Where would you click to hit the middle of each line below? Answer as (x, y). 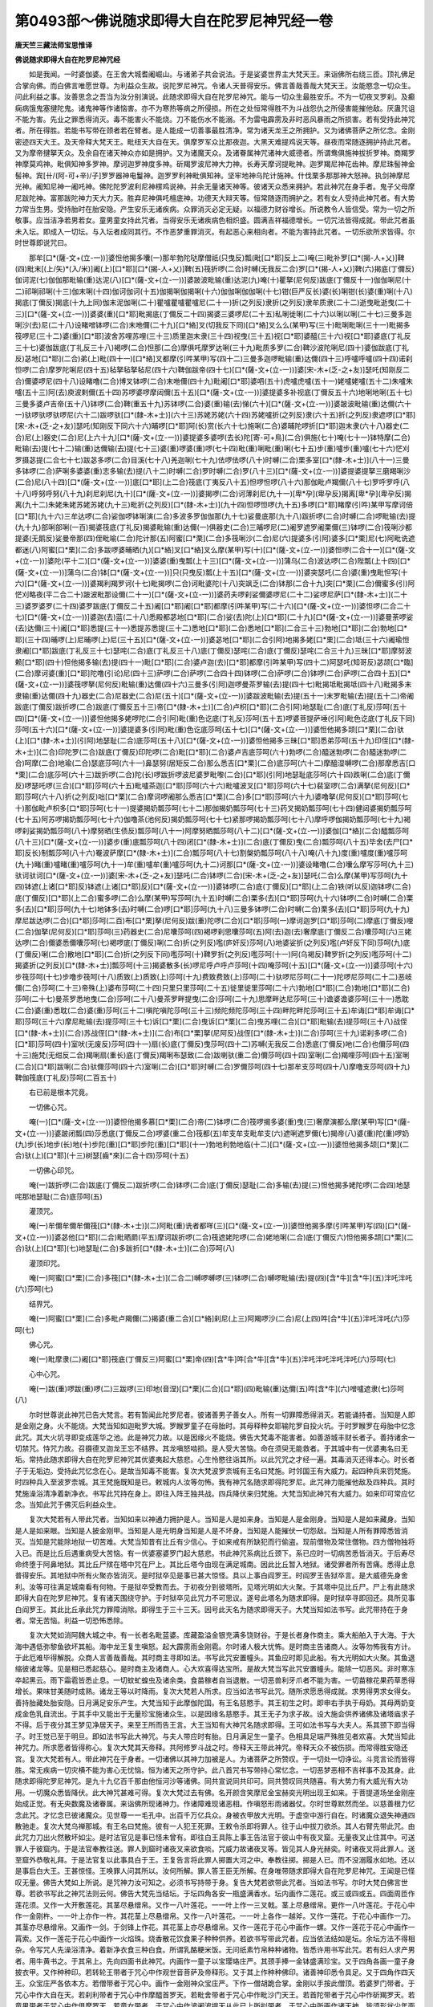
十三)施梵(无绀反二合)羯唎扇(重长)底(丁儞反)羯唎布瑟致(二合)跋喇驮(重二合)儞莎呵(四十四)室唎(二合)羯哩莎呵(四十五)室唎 (212, 1055)
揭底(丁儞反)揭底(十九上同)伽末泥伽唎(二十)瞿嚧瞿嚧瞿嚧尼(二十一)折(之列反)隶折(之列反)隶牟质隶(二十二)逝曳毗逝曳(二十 (213, 303)
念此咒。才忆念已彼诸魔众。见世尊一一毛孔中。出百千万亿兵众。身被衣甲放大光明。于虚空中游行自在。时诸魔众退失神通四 (215, 1815)
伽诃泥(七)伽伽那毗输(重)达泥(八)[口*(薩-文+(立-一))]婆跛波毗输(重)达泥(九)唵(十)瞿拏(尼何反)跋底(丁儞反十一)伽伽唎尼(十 (213, 280)
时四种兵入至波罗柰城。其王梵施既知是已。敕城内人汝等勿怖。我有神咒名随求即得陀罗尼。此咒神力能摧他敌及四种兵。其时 (215, 1482)
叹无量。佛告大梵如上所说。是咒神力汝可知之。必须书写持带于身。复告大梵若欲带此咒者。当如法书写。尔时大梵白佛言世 (211, 1882)
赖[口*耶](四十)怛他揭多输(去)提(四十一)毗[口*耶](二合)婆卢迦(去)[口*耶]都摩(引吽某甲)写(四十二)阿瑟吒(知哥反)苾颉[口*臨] (214, 662)
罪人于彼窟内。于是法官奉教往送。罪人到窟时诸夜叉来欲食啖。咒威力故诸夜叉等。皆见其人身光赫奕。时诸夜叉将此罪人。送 (215, 1848)
